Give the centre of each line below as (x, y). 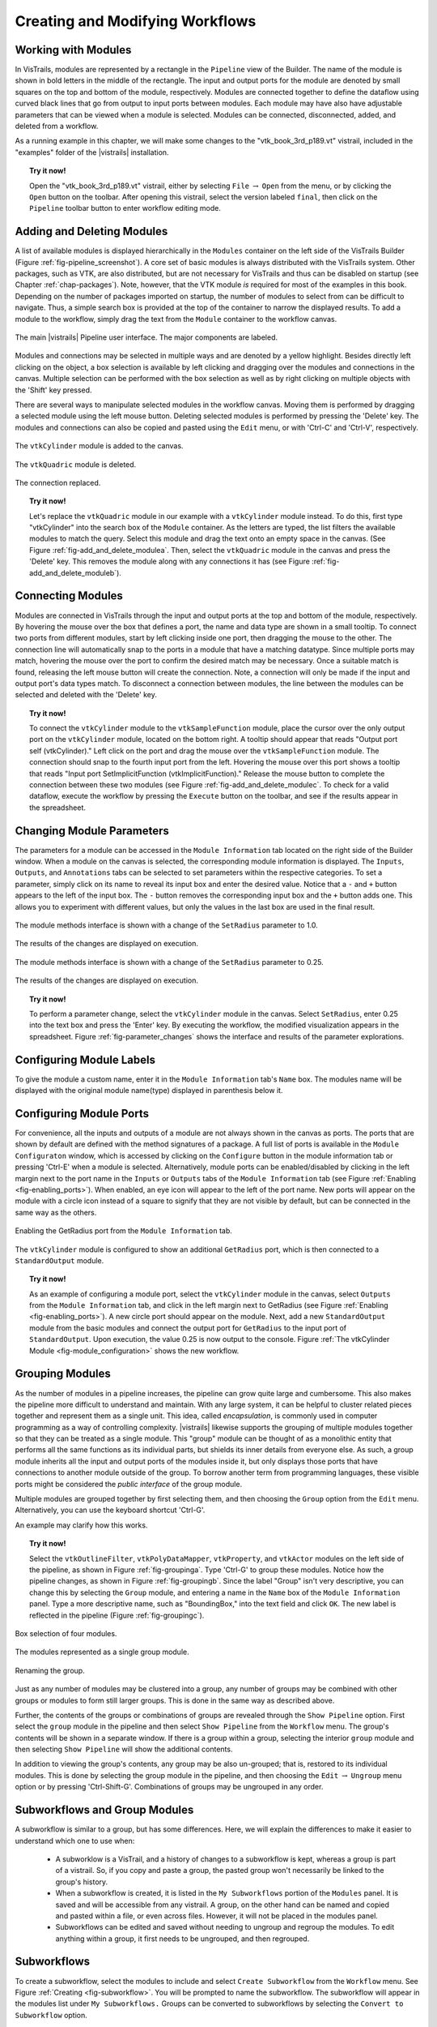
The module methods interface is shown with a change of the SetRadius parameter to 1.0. (167, 925)
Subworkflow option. (51, 2015)
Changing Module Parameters (92, 831)
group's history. (82, 1882)
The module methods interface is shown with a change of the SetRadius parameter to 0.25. (169, 962)
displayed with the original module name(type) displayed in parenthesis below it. (149, 1091)
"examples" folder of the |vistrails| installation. (92, 152)
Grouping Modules (63, 1374)
